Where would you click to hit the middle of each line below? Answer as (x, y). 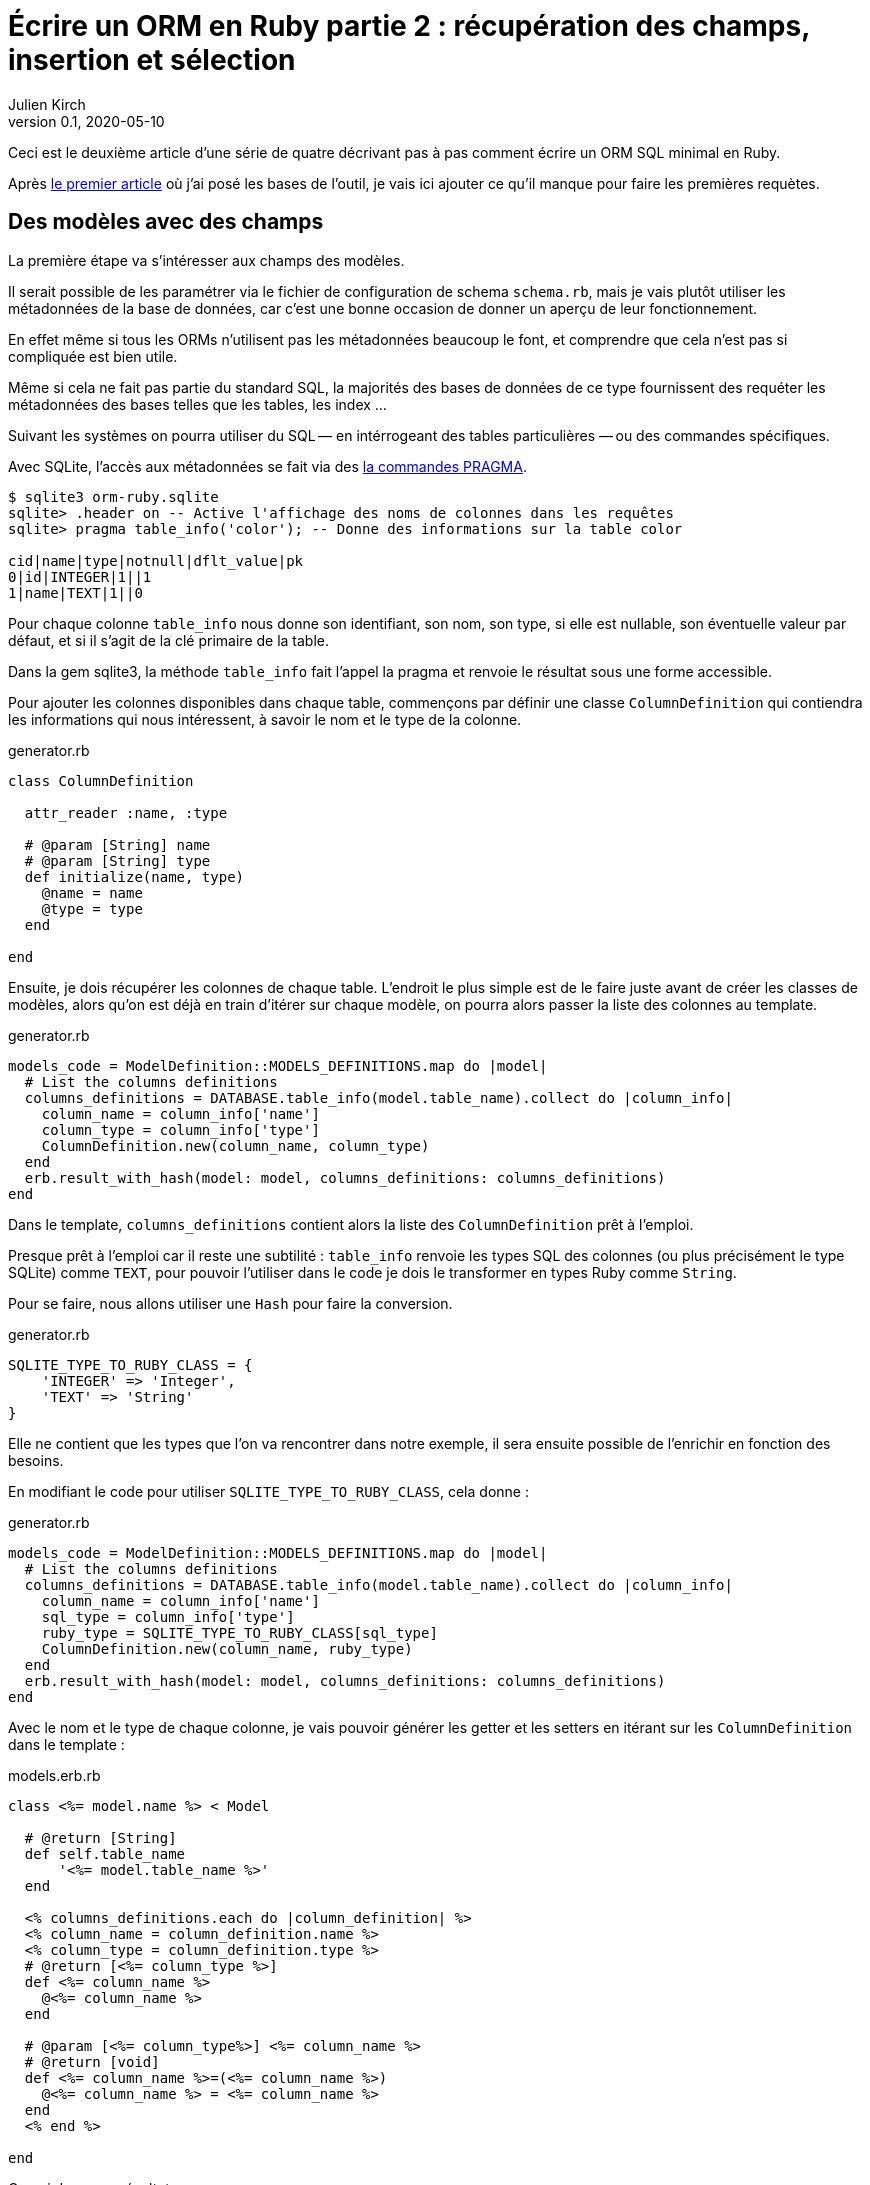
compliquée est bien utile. (93, 356)
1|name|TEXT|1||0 (75, 592)
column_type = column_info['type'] (180, 1129)
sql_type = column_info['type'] (168, 1616)
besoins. (36, 1460)
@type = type (92, 908)
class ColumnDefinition (101, 780)
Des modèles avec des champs (166, 222)
